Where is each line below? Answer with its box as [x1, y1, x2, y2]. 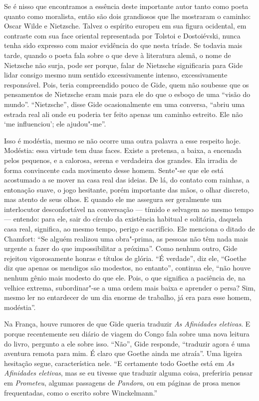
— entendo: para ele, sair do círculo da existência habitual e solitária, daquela [4, 213, 243, 224]
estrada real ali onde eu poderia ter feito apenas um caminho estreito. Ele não [4, 108, 243, 119]
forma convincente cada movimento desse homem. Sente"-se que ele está [4, 164, 224, 175]
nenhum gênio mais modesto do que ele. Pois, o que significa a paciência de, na [4, 272, 246, 283]
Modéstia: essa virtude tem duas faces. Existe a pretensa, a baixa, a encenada [4, 145, 242, 155]
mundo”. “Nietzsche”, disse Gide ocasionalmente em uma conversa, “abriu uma [4, 98, 245, 109]
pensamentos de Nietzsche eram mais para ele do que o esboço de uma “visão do [4, 89, 251, 99]
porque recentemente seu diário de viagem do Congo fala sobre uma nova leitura [4, 328, 250, 338]
